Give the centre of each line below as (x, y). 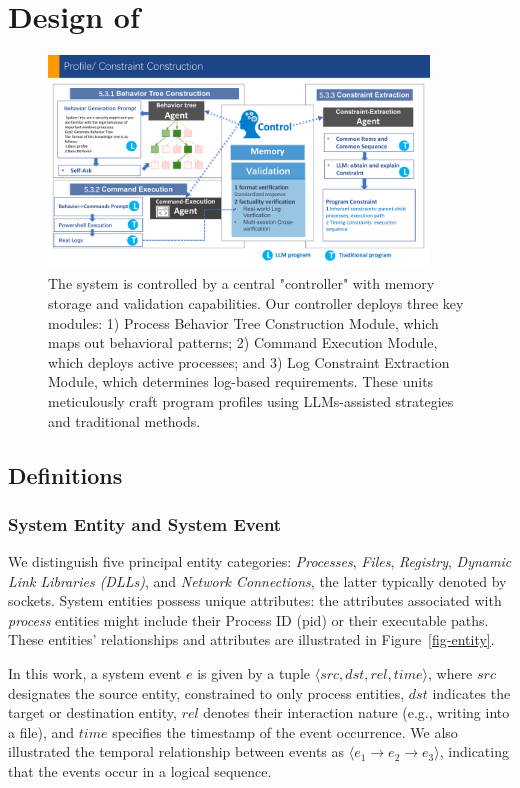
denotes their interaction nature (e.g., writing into (356, 712)
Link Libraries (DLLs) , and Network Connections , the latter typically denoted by (257, 580)
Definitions (65, 474)
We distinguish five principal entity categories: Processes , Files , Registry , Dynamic (260, 561)
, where (450, 673)
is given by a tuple (254, 673)
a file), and (41, 731)
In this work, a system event (95, 673)
